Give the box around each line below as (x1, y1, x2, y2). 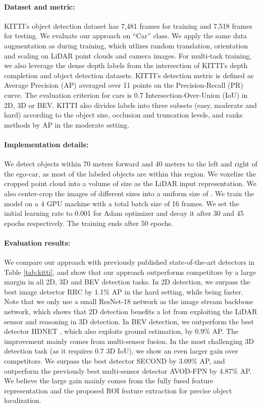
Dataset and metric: (4, 1, 75, 12)
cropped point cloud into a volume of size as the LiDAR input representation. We (4, 178, 256, 189)
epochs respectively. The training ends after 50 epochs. (4, 217, 173, 228)
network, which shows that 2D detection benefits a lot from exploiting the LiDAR (4, 306, 257, 317)
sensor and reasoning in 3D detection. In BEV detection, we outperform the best (4, 316, 254, 326)
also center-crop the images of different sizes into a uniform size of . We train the (4, 188, 254, 198)
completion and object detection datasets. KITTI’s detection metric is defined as (4, 70, 254, 80)
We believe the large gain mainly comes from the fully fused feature (4, 375, 214, 386)
